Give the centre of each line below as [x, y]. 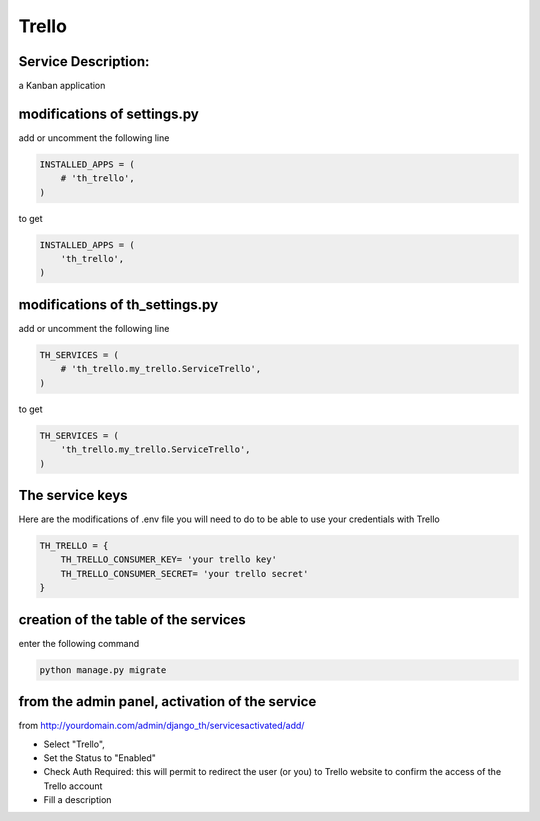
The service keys [73, 495]
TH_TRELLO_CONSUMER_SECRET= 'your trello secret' [184, 573]
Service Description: [84, 61]
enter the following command [79, 643]
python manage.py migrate [103, 669]
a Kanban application [62, 86]
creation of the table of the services [132, 619]
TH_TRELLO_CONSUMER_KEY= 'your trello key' [168, 559]
